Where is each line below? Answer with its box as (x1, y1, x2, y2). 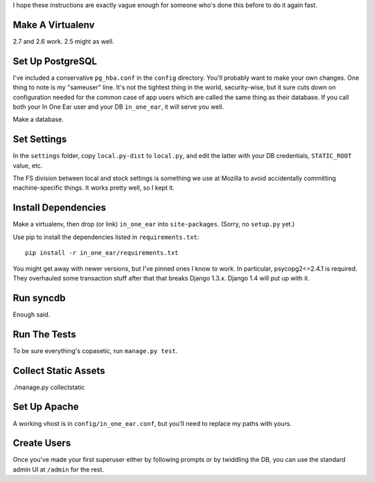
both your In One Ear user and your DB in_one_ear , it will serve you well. (12, 102, 224, 111)
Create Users (12, 437, 71, 449)
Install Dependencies (12, 202, 107, 214)
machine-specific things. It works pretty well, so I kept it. (12, 184, 175, 192)
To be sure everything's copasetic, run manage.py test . (12, 346, 178, 355)
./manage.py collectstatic (12, 383, 85, 391)
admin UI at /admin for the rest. (12, 465, 104, 474)
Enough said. (12, 310, 51, 319)
